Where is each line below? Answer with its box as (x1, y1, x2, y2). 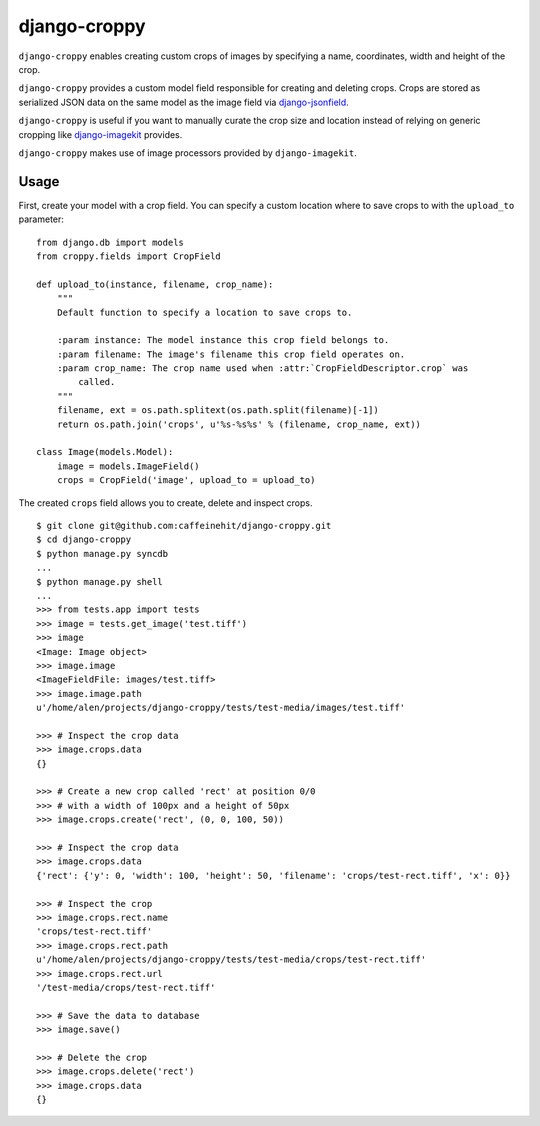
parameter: (18, 213, 65, 225)
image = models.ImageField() (56, 460, 200, 472)
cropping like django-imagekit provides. (18, 128, 183, 140)
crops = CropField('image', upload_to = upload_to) (56, 475, 316, 486)
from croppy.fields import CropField (36, 250, 222, 262)
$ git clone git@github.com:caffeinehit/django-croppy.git (36, 520, 332, 531)
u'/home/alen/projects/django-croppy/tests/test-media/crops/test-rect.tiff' (36, 954, 427, 965)
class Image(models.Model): (36, 446, 174, 458)
